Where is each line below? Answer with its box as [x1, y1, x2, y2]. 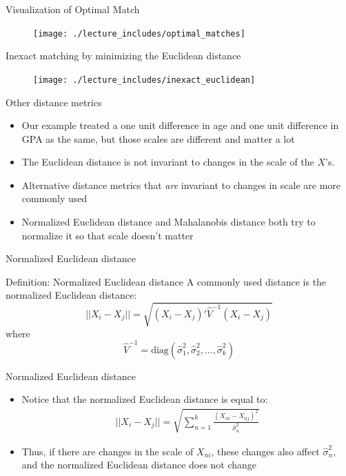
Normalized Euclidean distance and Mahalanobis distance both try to [21, 215, 316, 229]
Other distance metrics [6, 95, 102, 109]
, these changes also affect [211, 444, 320, 458]
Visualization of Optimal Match [6, 2, 140, 16]
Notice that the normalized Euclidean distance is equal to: [21, 392, 268, 406]
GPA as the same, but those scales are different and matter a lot [21, 131, 295, 146]
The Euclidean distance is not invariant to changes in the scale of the [21, 155, 314, 169]
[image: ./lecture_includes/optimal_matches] [33, 28, 245, 39]
